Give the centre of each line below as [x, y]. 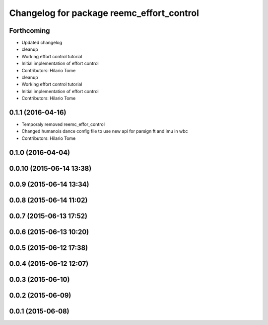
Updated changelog [42, 43]
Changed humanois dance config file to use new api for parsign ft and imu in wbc [105, 131]
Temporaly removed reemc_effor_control [63, 124]
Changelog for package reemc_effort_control [104, 13]
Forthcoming [30, 31]
